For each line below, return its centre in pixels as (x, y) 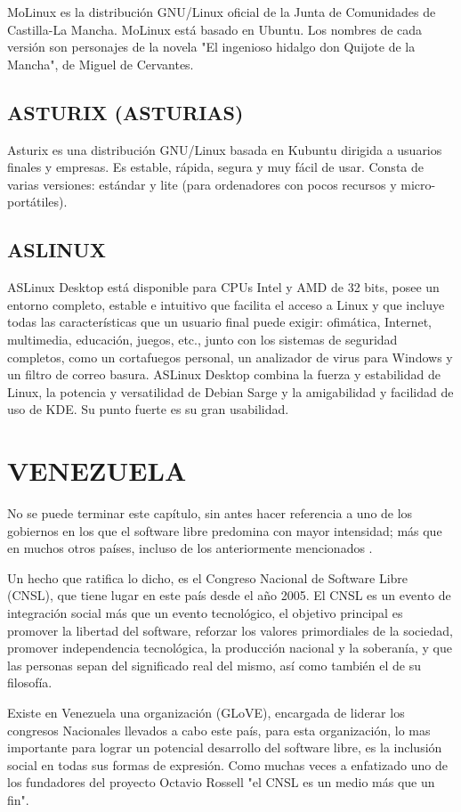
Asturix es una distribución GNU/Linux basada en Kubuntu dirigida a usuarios (225, 149)
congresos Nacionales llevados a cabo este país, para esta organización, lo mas (219, 730)
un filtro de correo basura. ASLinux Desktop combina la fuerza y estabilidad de (224, 374)
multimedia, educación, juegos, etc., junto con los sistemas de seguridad (202, 339)
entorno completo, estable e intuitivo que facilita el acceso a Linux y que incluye (226, 304)
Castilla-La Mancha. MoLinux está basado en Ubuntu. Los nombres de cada (215, 29)
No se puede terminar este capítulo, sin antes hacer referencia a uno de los (210, 513)
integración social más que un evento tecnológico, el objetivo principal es (205, 613)
